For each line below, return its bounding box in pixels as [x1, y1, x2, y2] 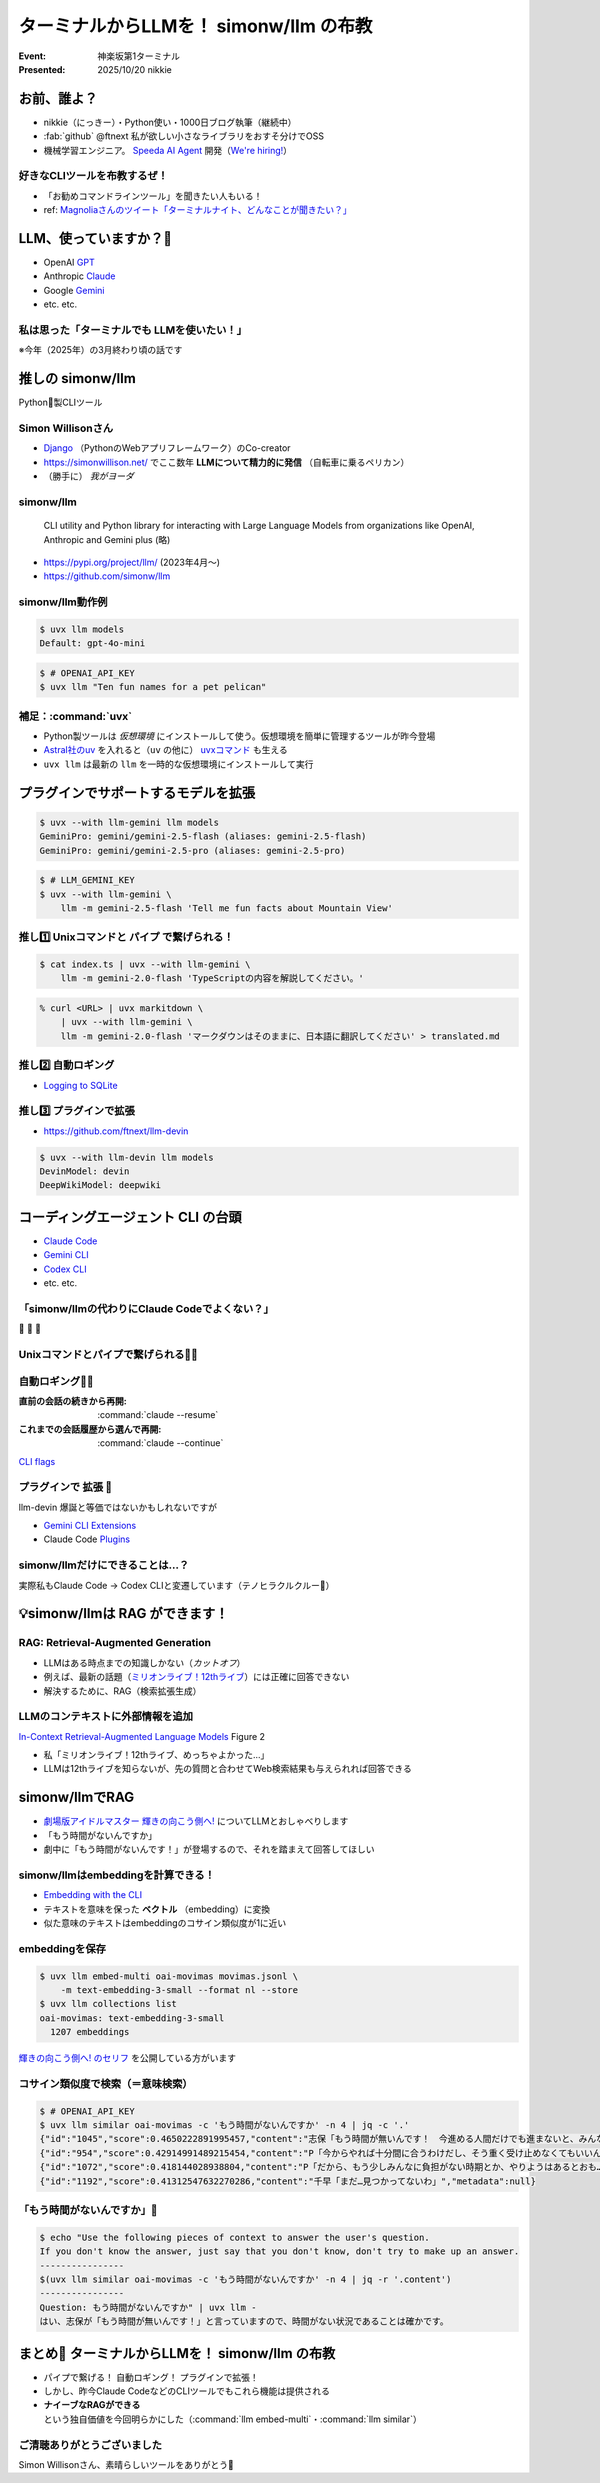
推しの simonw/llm [18, 370, 137, 387]
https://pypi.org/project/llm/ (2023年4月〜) [43, 556, 220, 568]
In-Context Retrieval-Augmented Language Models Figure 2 [18, 1730, 265, 1742]
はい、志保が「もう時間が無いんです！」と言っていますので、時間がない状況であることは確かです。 [39, 2316, 449, 2327]
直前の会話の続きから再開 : [18, 1395, 127, 1407]
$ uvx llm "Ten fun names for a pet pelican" [39, 681, 267, 693]
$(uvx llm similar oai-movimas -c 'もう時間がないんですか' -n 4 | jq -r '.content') [39, 2273, 452, 2285]
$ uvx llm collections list [39, 1998, 177, 2010]
